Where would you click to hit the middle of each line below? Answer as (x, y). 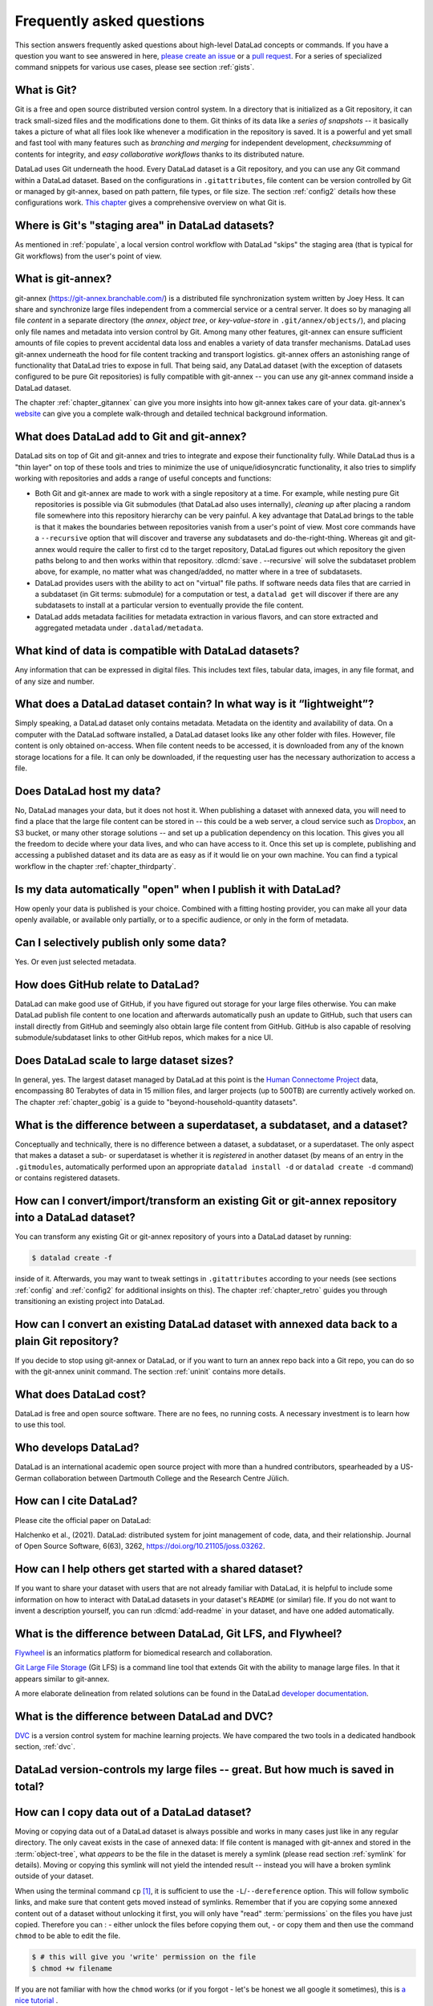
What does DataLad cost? (81, 1394)
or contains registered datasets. (67, 1178)
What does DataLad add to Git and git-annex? (131, 437)
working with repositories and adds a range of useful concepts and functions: (143, 478)
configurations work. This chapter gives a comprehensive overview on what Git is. (150, 203)
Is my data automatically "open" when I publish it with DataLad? (178, 889)
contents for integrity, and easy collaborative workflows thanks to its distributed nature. (160, 154)
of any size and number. (55, 681)
